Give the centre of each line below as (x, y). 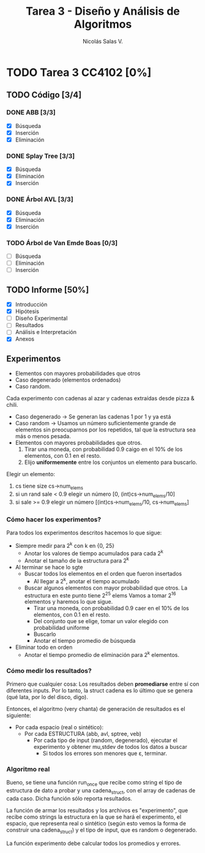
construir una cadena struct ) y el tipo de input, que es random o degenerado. (102, 830)
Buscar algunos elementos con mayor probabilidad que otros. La (106, 588)
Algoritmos (103, 24)
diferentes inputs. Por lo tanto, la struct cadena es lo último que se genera (99, 691)
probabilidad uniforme (61, 628)
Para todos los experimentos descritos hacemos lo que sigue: (84, 533)
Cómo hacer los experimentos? (54, 519)
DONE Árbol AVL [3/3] (40, 199)
